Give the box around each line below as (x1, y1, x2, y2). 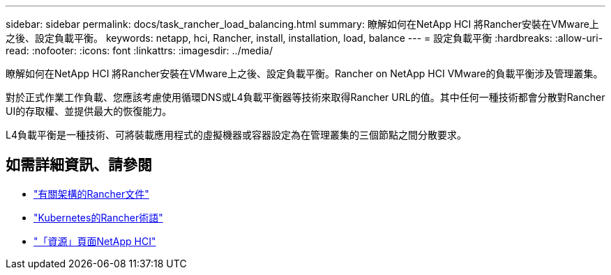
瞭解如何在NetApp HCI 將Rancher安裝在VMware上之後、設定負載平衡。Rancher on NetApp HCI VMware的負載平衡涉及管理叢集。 (6, 68, 603, 79)
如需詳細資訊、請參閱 (6, 156, 152, 174)
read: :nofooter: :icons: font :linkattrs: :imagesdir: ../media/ (6, 45, 273, 56)
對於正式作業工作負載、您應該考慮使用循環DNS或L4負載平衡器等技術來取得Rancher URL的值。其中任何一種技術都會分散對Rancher (6, 91, 605, 103)
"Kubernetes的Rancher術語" (33, 211, 163, 223)
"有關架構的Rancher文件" (33, 187, 149, 200)
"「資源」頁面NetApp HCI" (33, 235, 156, 247)
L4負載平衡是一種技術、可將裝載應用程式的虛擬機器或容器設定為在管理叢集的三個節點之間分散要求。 (6, 129, 467, 141)
